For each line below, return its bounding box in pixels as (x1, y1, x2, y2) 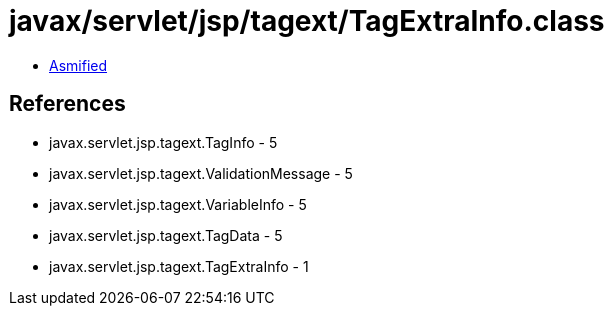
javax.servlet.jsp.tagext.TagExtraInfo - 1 (49, 257, 309, 275)
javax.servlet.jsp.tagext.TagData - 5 (49, 226, 283, 244)
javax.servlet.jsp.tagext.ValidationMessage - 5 (49, 164, 353, 182)
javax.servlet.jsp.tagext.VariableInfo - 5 (49, 195, 307, 213)
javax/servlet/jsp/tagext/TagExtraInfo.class (9, 4, 605, 38)
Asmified (49, 56, 108, 74)
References (9, 91, 126, 117)
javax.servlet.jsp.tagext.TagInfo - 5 (49, 133, 278, 151)
